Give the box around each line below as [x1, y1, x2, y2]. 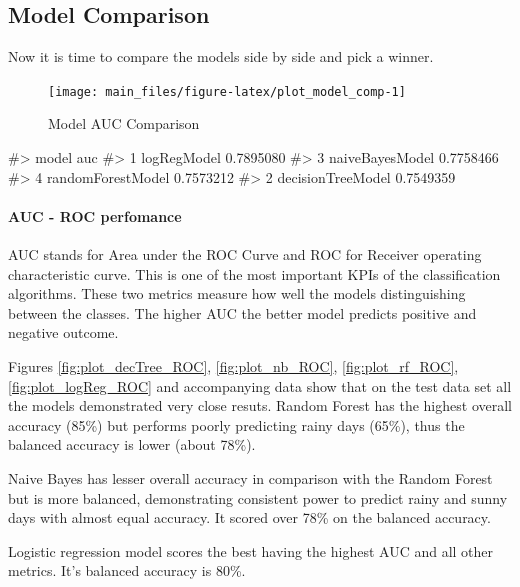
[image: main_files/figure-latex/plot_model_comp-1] [48, 84, 406, 99]
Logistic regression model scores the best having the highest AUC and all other [8, 540, 494, 561]
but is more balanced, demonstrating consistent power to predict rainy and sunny [8, 487, 508, 508]
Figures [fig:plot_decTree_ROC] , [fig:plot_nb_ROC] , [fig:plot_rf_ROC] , [8, 356, 459, 376]
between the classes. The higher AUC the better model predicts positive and [8, 302, 477, 323]
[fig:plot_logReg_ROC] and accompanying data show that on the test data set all [8, 375, 512, 396]
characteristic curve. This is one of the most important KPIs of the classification [8, 263, 501, 284]
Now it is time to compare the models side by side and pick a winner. [8, 46, 434, 67]
